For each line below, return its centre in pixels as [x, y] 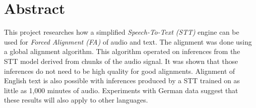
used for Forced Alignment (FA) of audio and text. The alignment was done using [128, 41]
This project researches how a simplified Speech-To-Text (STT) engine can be [122, 32]
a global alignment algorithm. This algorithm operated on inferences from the [122, 51]
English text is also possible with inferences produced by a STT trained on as [122, 81]
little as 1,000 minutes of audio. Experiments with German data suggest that [121, 90]
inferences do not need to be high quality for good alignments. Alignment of [120, 71]
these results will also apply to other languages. [76, 100]
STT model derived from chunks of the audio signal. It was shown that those [121, 61]
